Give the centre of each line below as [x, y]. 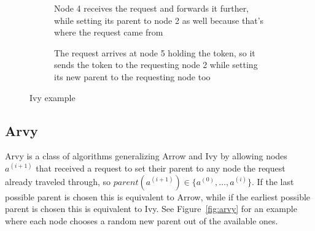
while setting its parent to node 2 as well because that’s [159, 20]
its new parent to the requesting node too [132, 76]
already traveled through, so [58, 181]
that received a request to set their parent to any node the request [161, 168]
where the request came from [109, 32]
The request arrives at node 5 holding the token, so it [155, 52]
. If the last [273, 181]
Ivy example [52, 97]
